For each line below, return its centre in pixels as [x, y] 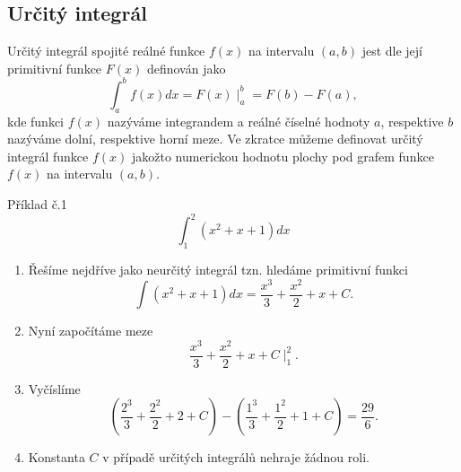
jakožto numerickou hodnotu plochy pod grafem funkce [283, 156]
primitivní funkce [55, 68]
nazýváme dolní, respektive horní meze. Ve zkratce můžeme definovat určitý [215, 139]
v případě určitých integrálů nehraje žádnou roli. [236, 457]
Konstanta [57, 457]
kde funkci [36, 121]
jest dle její [392, 51]
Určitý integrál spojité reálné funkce [106, 51]
